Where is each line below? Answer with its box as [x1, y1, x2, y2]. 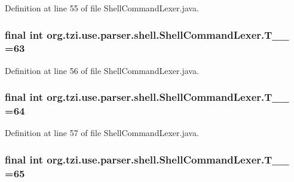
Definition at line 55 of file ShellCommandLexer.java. [5, 2, 199, 14]
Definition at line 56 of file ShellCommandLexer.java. [5, 64, 199, 76]
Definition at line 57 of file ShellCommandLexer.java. [5, 127, 199, 139]
